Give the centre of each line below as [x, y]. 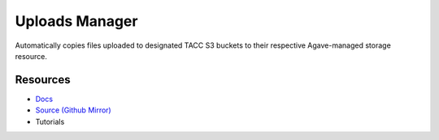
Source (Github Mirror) [73, 110]
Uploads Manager [76, 21]
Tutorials [50, 121]
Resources [43, 80]
